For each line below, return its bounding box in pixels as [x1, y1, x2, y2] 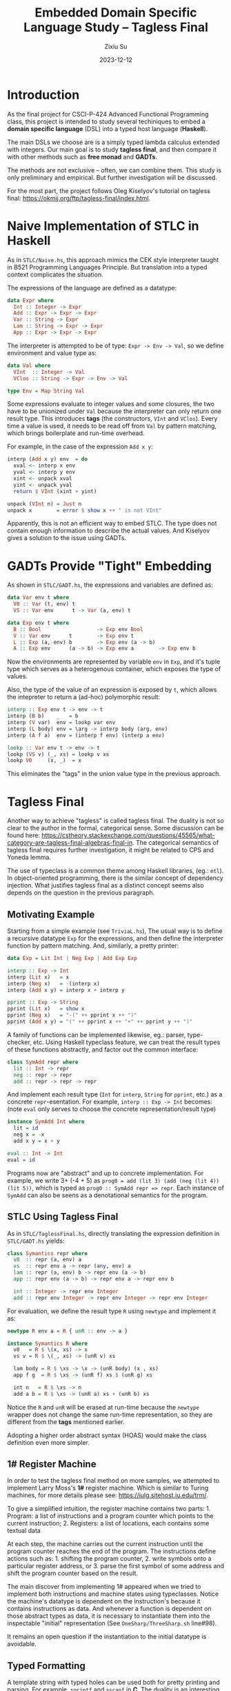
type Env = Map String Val [7, 388, 85, 394]
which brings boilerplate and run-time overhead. [7, 429, 145, 437]
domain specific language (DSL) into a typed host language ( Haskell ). [7, 124, 208, 132]
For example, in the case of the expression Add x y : [7, 443, 153, 451]
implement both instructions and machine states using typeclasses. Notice [7, 1590, 219, 1598]
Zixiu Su [104, 42, 128, 50]
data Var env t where [7, 594, 70, 601]
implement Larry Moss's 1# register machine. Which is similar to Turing [7, 1484, 209, 1492]
